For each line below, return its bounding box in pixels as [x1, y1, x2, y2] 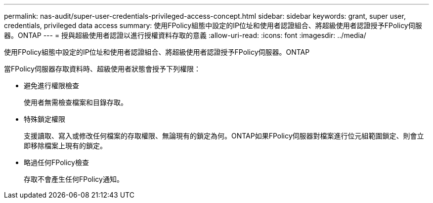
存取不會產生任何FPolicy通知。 [24, 175, 124, 183]
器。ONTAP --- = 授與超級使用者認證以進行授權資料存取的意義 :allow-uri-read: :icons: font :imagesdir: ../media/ [4, 31, 366, 39]
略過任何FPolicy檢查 [24, 158, 89, 167]
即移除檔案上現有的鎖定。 [24, 141, 107, 150]
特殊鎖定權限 [24, 115, 65, 123]
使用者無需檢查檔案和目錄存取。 [24, 98, 128, 106]
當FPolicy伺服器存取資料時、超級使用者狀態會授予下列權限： [4, 65, 201, 73]
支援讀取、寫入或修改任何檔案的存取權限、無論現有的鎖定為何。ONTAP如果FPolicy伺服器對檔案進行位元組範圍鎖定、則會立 [24, 132, 424, 140]
